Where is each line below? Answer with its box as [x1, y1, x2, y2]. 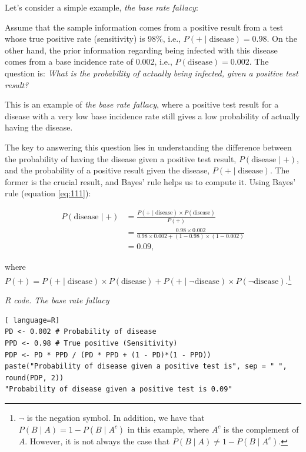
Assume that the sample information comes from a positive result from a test [5, 21, 284, 33]
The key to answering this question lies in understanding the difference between [5, 140, 292, 153]
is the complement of [223, 423, 299, 435]
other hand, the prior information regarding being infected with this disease [5, 43, 278, 56]
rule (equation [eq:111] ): [5, 187, 91, 199]
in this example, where [127, 423, 209, 435]
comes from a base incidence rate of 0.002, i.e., [5, 55, 172, 68]
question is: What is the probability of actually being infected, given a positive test [5, 66, 298, 79]
